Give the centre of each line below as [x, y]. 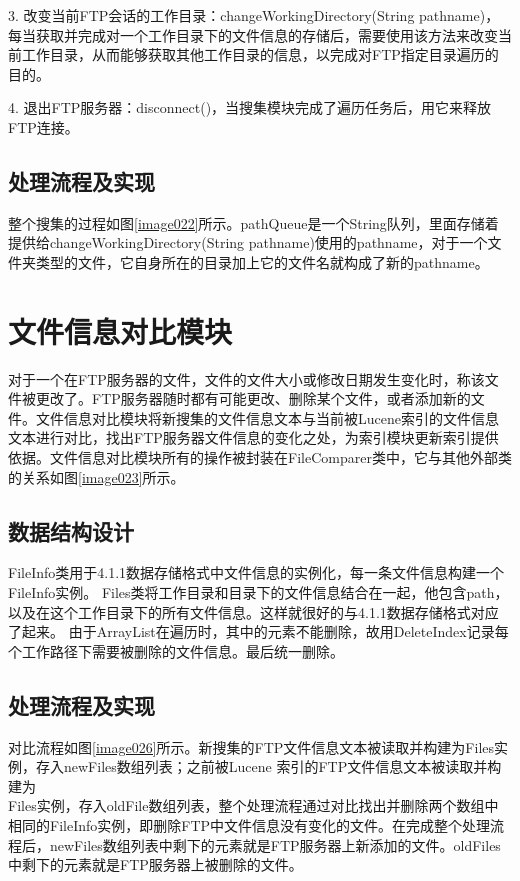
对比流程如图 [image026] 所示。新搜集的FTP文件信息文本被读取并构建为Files [251, 746]
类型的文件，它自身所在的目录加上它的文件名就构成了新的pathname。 [262, 261]
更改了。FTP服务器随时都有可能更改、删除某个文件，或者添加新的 [253, 398]
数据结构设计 [71, 530]
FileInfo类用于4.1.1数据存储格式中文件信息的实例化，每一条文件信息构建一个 [256, 572]
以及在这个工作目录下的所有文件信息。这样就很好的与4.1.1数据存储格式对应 [253, 611]
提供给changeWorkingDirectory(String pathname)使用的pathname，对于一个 [248, 242]
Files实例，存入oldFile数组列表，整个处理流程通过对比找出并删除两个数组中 [253, 805]
